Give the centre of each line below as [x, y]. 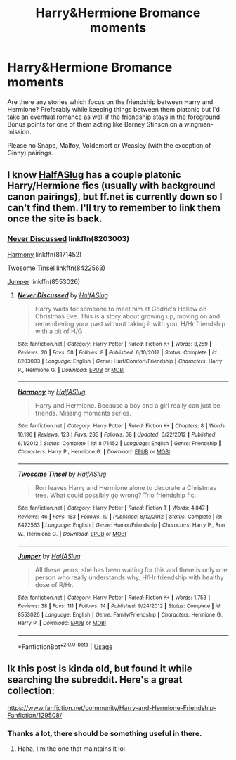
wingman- [199, 124]
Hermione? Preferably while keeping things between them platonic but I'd [113, 109]
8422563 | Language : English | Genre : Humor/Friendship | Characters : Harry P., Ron [121, 525]
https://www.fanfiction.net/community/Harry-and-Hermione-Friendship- [112, 707]
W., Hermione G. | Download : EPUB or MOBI [72, 534]
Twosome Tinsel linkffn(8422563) [56, 268]
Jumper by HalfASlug [49, 556]
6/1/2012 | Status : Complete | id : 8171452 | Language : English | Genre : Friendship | [119, 443]
